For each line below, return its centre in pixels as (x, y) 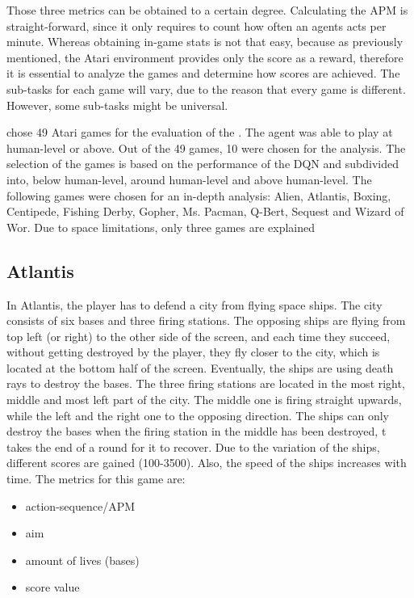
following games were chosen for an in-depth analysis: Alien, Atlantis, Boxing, (199, 195)
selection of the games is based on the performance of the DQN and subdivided (203, 164)
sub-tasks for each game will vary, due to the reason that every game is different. (206, 88)
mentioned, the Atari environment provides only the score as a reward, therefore (205, 57)
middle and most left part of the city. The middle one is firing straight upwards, (204, 400)
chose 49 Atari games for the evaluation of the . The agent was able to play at (200, 132)
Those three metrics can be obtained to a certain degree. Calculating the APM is (207, 10)
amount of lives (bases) (82, 560)
